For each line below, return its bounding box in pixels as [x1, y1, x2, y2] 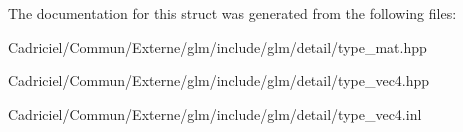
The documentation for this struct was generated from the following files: [8, 3, 457, 23]
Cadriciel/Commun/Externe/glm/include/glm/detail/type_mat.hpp [8, 36, 427, 57]
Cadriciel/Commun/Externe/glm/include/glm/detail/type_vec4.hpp [8, 70, 430, 91]
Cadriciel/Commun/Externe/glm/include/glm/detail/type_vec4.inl [8, 103, 422, 124]
